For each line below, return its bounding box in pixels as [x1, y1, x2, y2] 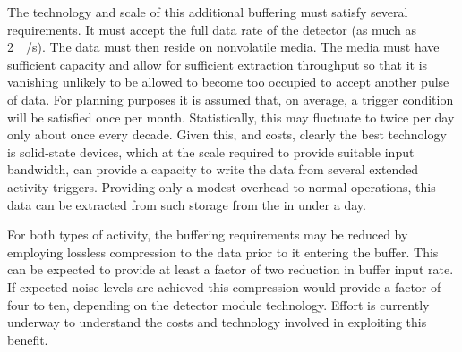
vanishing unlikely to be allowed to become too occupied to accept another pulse [7, 72, 449, 91]
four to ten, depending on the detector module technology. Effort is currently [7, 295, 430, 314]
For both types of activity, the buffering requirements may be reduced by [7, 225, 408, 244]
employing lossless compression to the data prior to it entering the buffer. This [7, 242, 439, 261]
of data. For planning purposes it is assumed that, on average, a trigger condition [7, 89, 454, 108]
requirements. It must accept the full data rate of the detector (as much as [7, 20, 416, 38]
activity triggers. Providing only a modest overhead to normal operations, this [7, 177, 436, 196]
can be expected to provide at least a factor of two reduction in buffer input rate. [7, 260, 454, 279]
